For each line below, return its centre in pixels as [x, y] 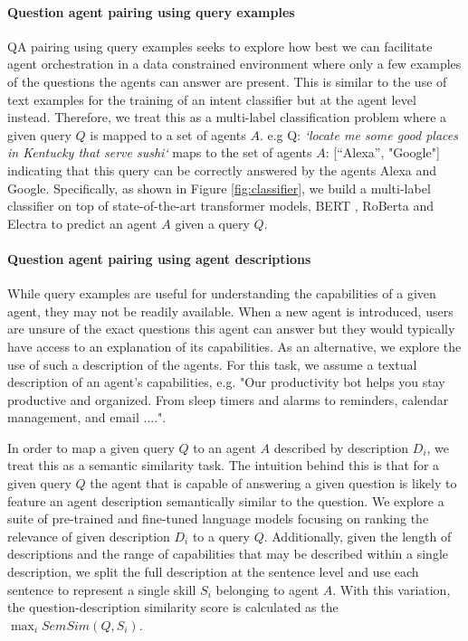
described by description [341, 447]
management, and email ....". [87, 417]
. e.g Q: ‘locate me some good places [358, 134]
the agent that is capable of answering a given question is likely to [273, 483]
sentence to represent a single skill [102, 589]
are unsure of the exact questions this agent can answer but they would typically [231, 329]
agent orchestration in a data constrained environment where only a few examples [234, 64]
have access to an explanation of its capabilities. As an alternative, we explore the [234, 346]
